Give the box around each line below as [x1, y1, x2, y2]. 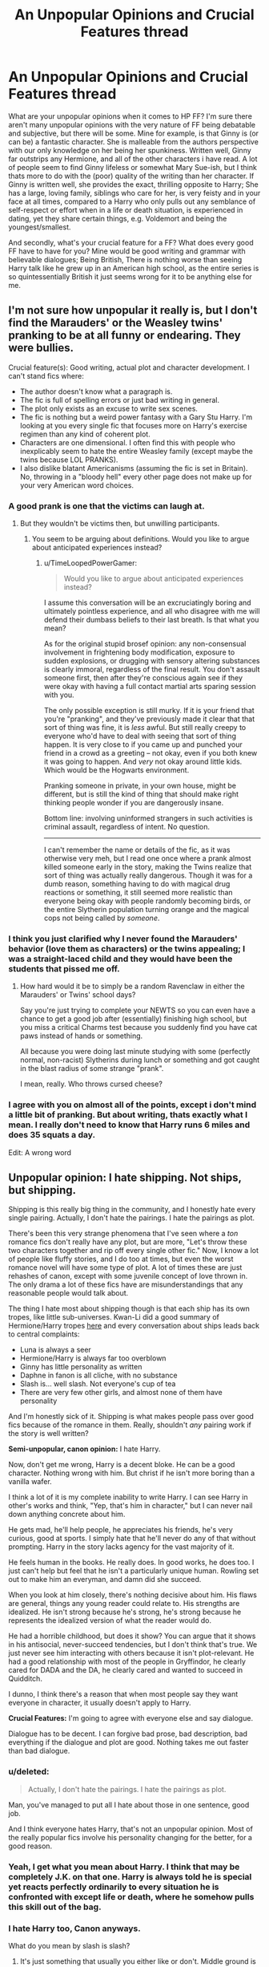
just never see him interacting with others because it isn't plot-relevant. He [8, 1649, 255, 1658]
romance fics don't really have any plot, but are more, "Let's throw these [8, 1237, 247, 1247]
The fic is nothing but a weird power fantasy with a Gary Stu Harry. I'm [19, 412, 253, 422]
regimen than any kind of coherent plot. [19, 429, 151, 439]
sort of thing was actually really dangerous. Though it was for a [43, 870, 253, 880]
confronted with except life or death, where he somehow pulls [8, 1891, 255, 1902]
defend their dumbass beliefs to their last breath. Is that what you [43, 615, 259, 625]
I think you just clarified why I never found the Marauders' [8, 933, 238, 944]
